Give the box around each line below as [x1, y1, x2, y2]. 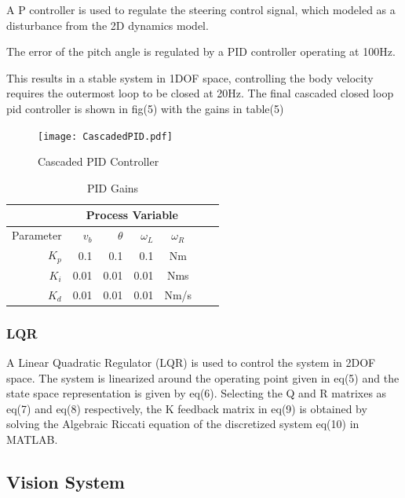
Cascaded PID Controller [38, 153, 159, 170]
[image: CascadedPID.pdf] [38, 130, 173, 142]
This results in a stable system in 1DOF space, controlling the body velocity [6, 69, 374, 86]
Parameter [12, 227, 62, 244]
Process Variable [86, 207, 178, 223]
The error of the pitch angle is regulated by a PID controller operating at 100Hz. [6, 43, 396, 60]
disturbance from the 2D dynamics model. [6, 16, 209, 33]
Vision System [6, 469, 125, 493]
